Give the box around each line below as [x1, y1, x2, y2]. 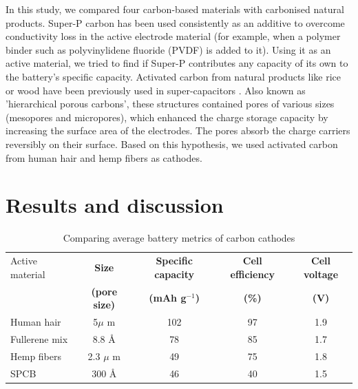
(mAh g [149, 291, 187, 305]
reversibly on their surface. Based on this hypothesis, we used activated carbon [6, 136, 338, 151]
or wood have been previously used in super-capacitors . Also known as [6, 83, 306, 97]
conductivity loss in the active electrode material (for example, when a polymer [6, 29, 341, 43]
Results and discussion [6, 191, 224, 219]
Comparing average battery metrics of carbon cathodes [63, 231, 295, 245]
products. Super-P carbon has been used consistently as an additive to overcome [6, 15, 345, 30]
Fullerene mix [10, 331, 68, 346]
